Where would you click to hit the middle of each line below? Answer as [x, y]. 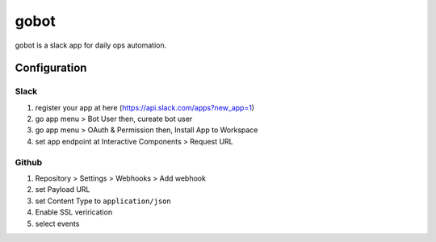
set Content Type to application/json [103, 201]
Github [29, 162]
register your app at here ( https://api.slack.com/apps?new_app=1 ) [145, 107]
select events [57, 223]
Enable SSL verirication [74, 212]
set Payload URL [63, 190]
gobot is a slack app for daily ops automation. [91, 45]
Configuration [51, 68]
